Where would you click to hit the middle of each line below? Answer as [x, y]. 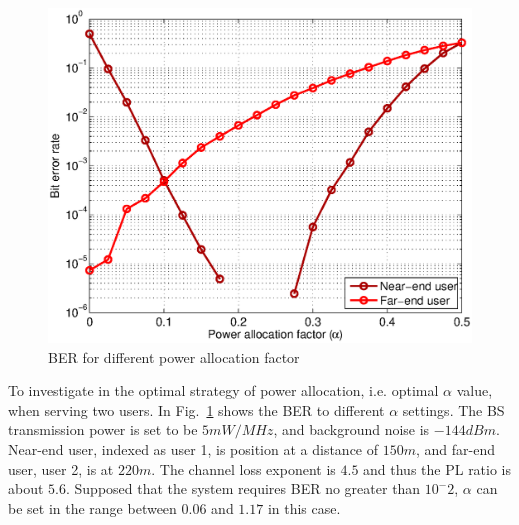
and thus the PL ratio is [437, 468]
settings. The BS [453, 409]
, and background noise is [351, 429]
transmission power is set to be [103, 429]
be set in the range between [92, 507]
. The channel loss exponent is [243, 468]
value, [474, 390]
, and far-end [455, 448]
